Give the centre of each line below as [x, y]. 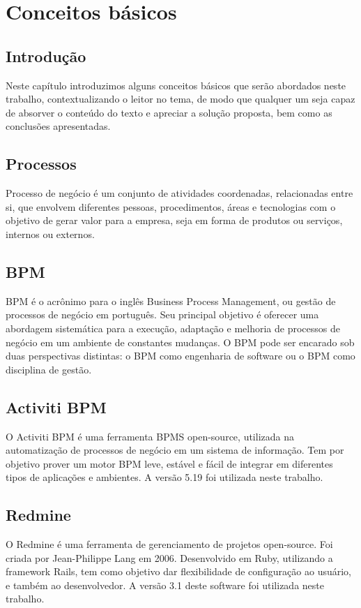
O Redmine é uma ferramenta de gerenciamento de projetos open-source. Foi [169, 544]
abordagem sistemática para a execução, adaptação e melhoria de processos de [173, 328]
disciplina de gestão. [49, 369]
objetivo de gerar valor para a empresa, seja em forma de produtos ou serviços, [174, 220]
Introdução [46, 55]
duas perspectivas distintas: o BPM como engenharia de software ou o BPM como [180, 356]
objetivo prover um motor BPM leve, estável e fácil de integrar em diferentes [169, 463]
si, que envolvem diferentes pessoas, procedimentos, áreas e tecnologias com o [171, 206]
